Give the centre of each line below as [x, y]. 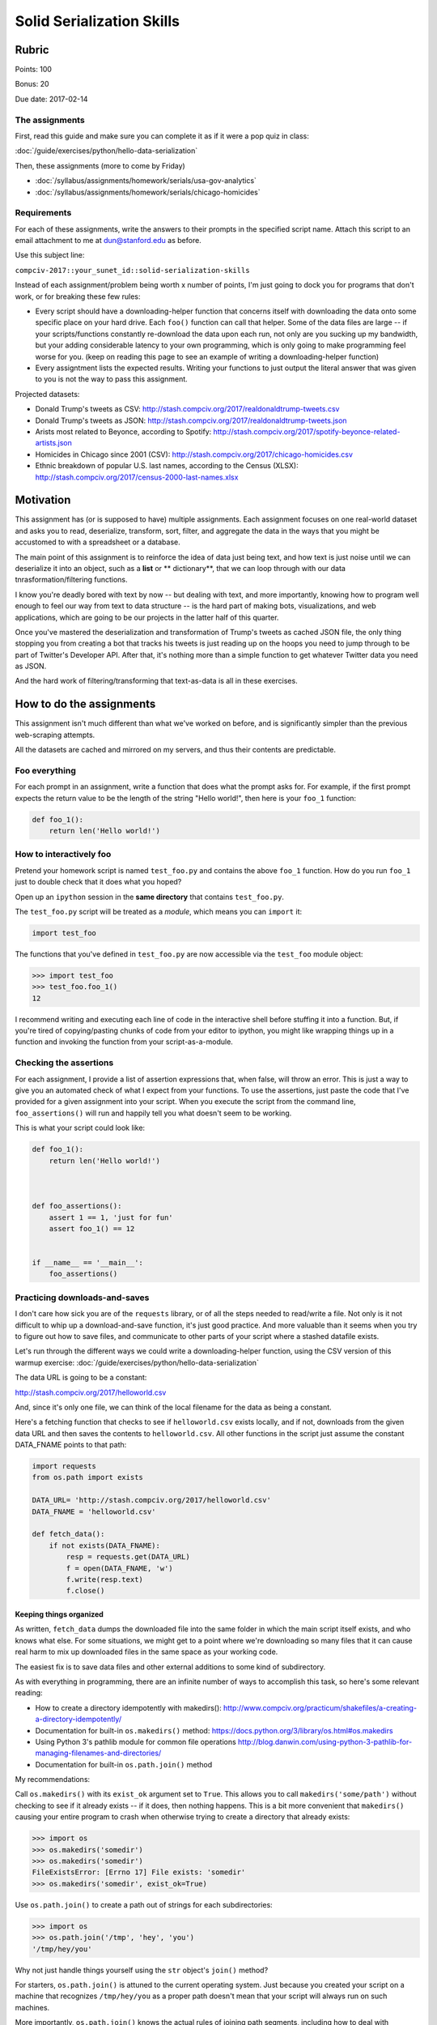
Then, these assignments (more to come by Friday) [100, 165]
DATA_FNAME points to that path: [71, 1445]
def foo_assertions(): [77, 1206]
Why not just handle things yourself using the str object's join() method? [142, 1970]
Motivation [43, 500]
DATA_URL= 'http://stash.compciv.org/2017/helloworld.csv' [151, 1500]
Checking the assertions [64, 1063]
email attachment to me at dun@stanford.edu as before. [108, 241]
